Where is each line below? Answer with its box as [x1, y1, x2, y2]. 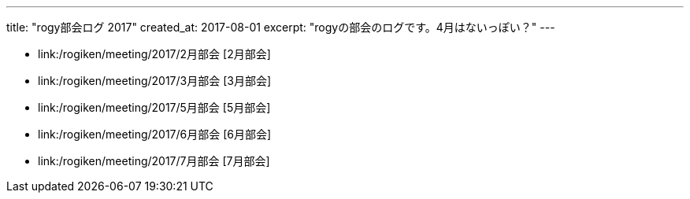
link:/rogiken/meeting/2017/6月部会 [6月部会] [38, 127, 272, 141]
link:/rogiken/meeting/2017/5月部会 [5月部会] [38, 101, 271, 114]
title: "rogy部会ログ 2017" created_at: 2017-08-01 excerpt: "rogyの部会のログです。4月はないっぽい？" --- [6, 20, 555, 34]
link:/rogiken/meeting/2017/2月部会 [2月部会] [38, 47, 271, 61]
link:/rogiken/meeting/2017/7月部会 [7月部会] [38, 154, 270, 168]
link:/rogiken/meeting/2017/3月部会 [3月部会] [38, 74, 272, 87]
